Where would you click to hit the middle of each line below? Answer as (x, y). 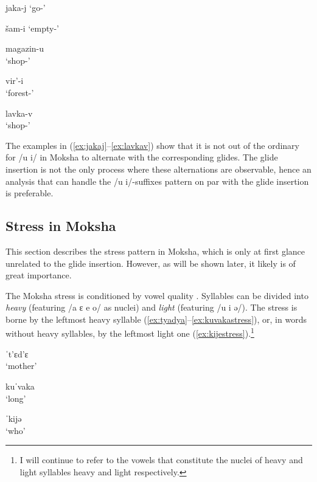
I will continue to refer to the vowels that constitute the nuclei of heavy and (161, 460)
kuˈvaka (20, 386)
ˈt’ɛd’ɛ (17, 353)
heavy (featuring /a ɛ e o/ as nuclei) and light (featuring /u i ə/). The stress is (152, 307)
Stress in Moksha (61, 226)
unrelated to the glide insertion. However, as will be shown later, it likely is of (151, 263)
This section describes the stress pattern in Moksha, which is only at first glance (155, 251)
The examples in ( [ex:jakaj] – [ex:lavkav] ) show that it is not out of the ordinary (152, 145)
